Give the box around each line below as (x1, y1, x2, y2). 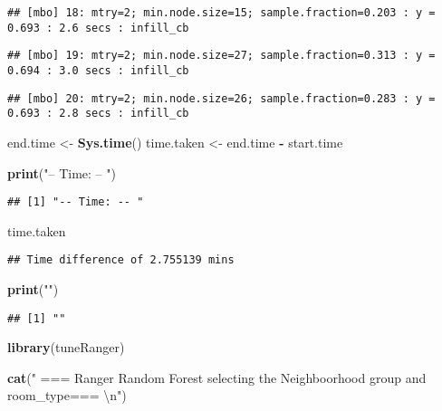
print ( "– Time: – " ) (7, 163, 116, 182)
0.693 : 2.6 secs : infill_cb (7, 21, 189, 34)
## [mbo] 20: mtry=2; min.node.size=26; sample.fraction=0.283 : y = (7, 91, 436, 105)
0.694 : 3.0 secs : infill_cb (7, 63, 189, 77)
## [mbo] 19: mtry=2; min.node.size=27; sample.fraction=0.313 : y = (7, 49, 436, 62)
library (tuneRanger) (7, 338, 125, 357)
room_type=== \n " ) (7, 386, 127, 405)
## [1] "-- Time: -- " (7, 196, 144, 209)
